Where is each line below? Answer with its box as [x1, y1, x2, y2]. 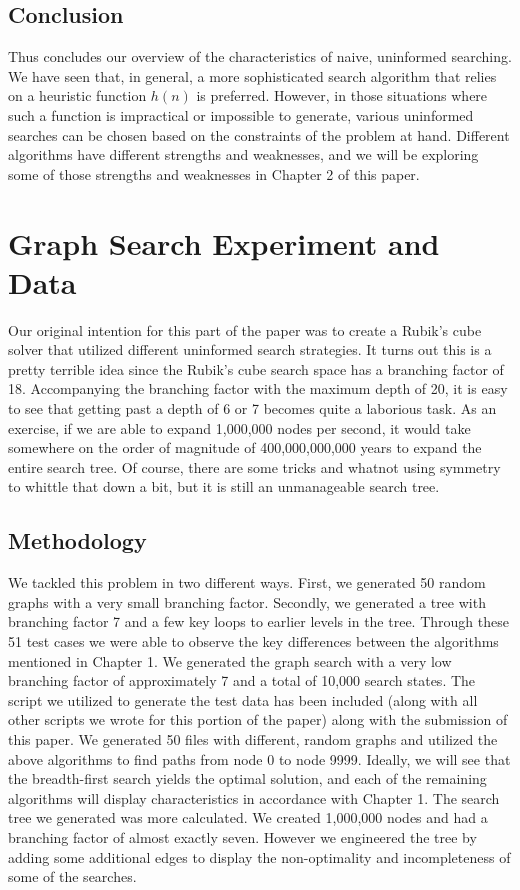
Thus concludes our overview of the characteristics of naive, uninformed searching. [8, 46, 512, 67]
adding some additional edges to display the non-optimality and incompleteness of [8, 846, 511, 867]
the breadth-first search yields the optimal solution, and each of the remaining [8, 768, 487, 789]
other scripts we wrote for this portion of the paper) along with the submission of [8, 709, 508, 730]
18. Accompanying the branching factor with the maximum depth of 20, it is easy [8, 378, 508, 399]
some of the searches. [8, 866, 137, 887]
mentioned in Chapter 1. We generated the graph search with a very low [8, 650, 452, 671]
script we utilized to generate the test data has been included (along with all [8, 689, 478, 710]
